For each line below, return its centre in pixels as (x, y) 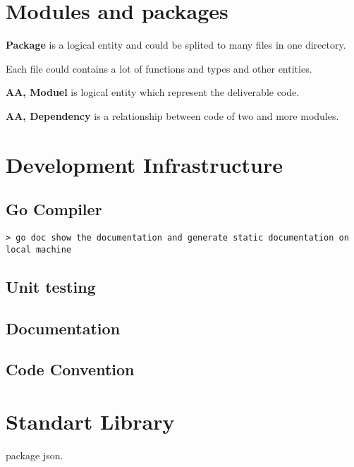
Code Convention (70, 369)
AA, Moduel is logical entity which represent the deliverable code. (153, 92)
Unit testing (51, 286)
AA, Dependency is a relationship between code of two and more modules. (172, 115)
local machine (39, 249)
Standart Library (90, 421)
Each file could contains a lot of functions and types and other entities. (159, 68)
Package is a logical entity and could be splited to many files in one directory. (176, 45)
